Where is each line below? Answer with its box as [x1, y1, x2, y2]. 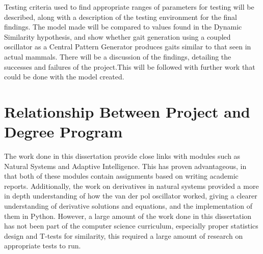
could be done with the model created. [4, 71, 124, 82]
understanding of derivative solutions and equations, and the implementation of [4, 201, 252, 211]
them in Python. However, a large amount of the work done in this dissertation [4, 210, 252, 221]
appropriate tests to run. [4, 240, 81, 251]
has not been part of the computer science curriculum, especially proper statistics [4, 220, 258, 231]
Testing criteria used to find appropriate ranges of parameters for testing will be [4, 2, 254, 12]
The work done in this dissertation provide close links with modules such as [4, 151, 241, 161]
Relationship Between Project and [4, 101, 250, 122]
